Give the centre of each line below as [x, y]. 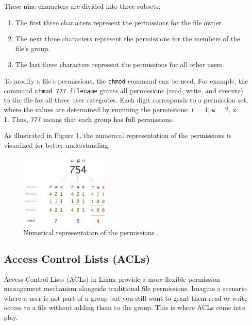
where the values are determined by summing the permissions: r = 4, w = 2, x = [124, 109]
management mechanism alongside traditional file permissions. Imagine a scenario [125, 288]
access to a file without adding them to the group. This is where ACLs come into [125, 307]
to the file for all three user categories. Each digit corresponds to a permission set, [126, 100]
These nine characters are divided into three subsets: [82, 6]
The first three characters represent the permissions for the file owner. [119, 22]
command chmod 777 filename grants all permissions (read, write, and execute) [124, 90]
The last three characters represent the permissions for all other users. [120, 64]
